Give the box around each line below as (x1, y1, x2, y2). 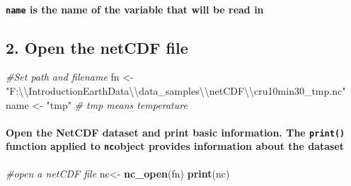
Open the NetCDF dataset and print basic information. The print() (6, 124, 345, 139)
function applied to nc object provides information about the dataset (6, 139, 345, 153)
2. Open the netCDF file (6, 36, 188, 58)
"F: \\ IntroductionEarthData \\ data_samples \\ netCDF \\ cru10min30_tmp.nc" (6, 83, 346, 98)
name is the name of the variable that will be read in (6, 1, 264, 16)
